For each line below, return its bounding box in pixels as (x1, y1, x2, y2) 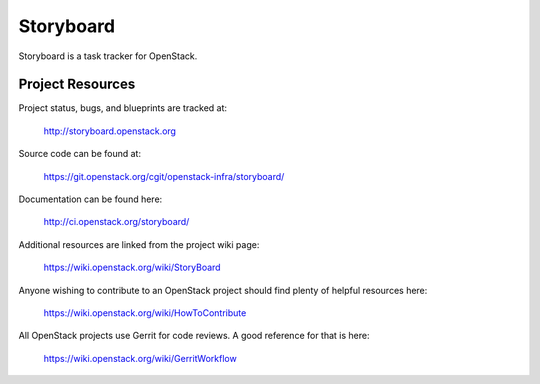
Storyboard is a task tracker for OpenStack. (18, 50, 198, 62)
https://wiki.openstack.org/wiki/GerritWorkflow (43, 352, 237, 364)
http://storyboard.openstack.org (43, 125, 177, 137)
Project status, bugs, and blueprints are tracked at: (18, 102, 228, 114)
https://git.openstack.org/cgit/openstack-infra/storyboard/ (43, 170, 285, 182)
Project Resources (18, 76, 136, 93)
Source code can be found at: (18, 148, 142, 160)
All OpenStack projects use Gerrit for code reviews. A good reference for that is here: (18, 330, 370, 342)
